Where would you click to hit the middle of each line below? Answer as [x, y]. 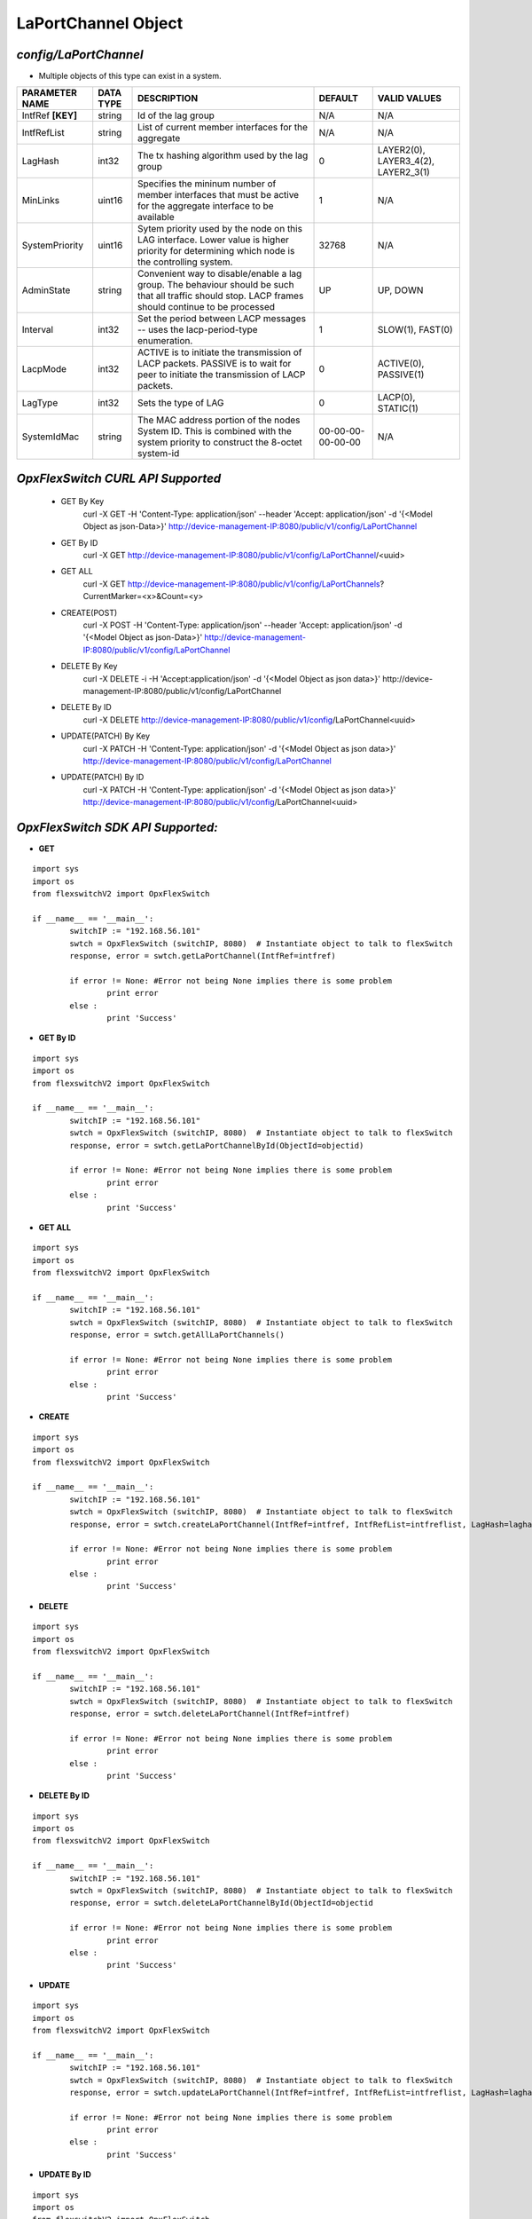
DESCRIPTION [168, 99]
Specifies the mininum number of [207, 184]
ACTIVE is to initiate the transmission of [220, 352]
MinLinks [41, 201]
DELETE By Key [89, 667]
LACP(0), [396, 398]
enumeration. [165, 341]
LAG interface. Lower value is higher [214, 240]
